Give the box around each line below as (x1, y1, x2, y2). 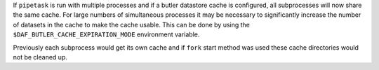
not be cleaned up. (13, 52, 68, 61)
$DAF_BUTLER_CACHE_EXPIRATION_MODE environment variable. (13, 30, 200, 38)
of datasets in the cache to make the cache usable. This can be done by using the (13, 20, 251, 29)
